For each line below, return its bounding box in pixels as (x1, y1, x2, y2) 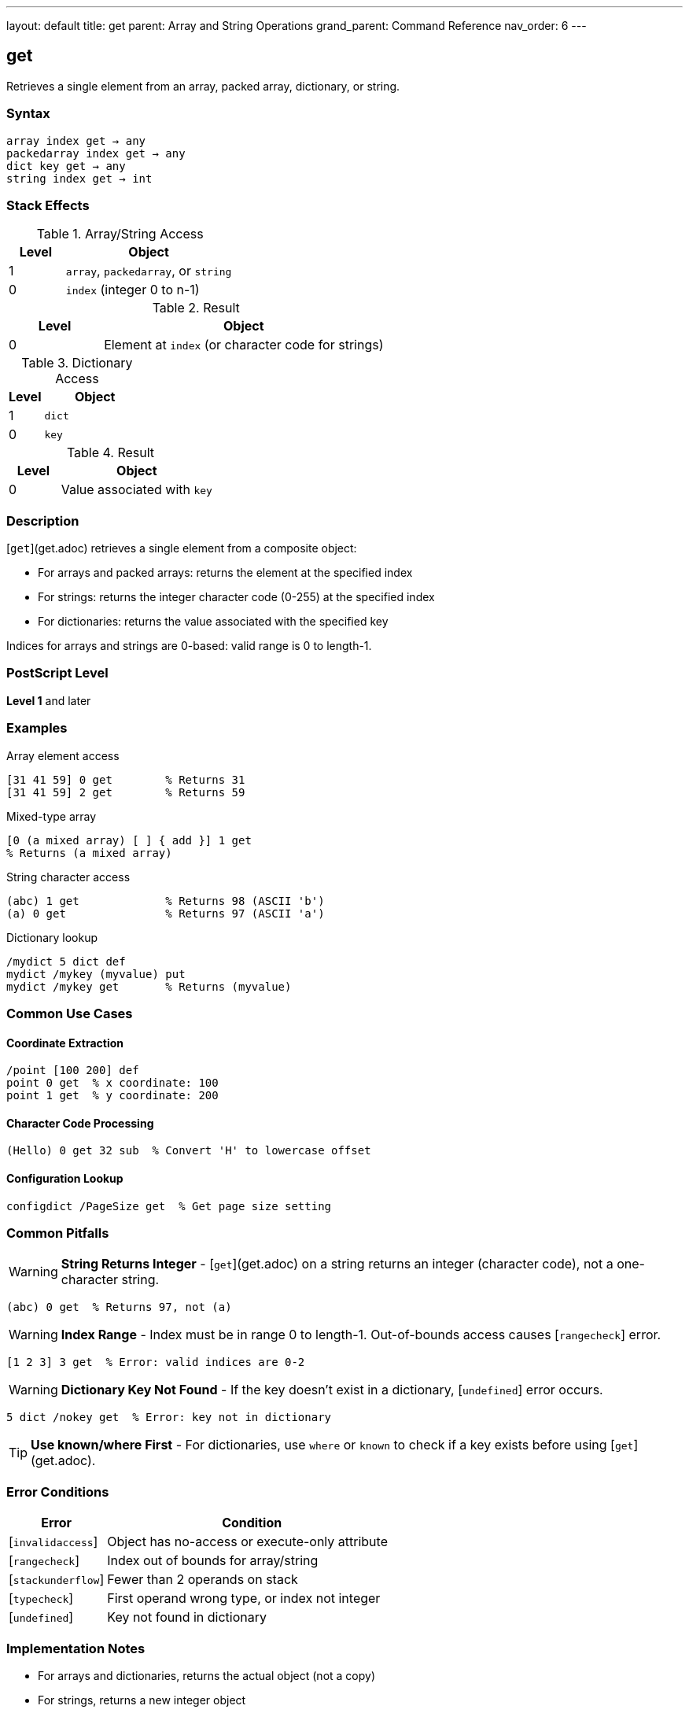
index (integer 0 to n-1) (65, 282, 200, 298)
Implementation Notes (6, 1640, 146, 1656)
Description (6, 512, 79, 529)
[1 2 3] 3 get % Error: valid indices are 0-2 (6, 1356, 305, 1369)
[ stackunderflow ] (9, 1571, 105, 1588)
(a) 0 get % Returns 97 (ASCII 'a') (6, 906, 325, 920)
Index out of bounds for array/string (107, 1552, 319, 1569)
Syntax (6, 105, 50, 122)
